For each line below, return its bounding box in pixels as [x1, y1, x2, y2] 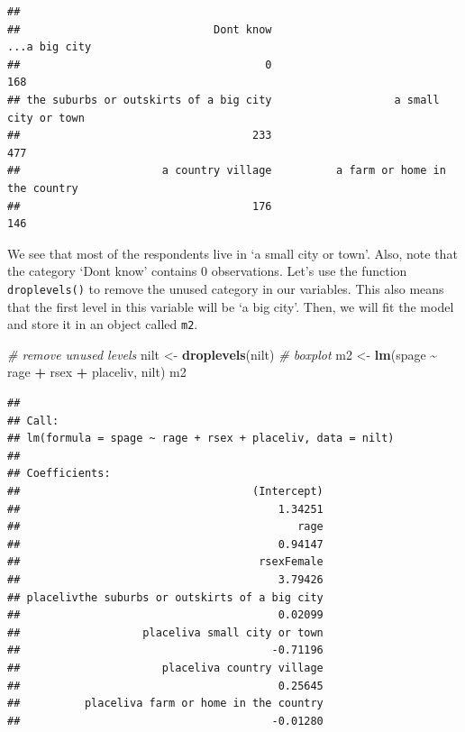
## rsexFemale [7, 555, 324, 569]
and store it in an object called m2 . [7, 315, 198, 334]
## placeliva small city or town [7, 626, 324, 639]
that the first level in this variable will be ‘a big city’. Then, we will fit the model [7, 297, 454, 316]
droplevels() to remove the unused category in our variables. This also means [7, 279, 444, 297]
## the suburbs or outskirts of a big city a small [7, 93, 440, 106]
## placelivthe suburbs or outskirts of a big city [7, 590, 324, 604]
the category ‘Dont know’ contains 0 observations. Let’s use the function [7, 261, 407, 280]
